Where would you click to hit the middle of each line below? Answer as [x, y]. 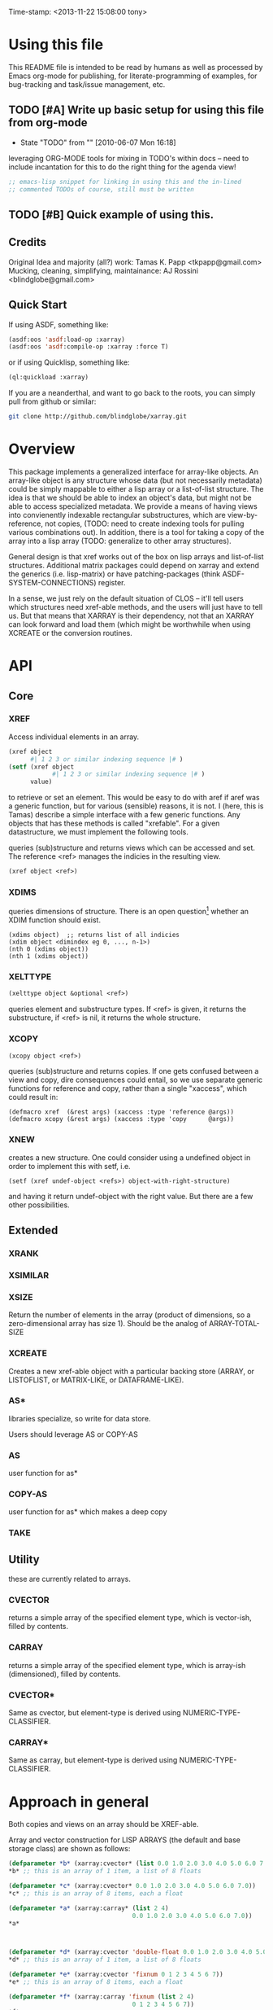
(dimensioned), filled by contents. [65, 1674]
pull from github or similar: [52, 401]
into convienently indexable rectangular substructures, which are [117, 515]
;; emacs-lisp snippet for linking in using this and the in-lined [125, 182]
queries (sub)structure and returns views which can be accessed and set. [132, 848]
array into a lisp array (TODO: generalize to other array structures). [120, 541]
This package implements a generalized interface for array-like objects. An [133, 471]
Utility [24, 1559]
